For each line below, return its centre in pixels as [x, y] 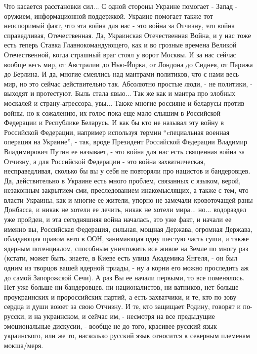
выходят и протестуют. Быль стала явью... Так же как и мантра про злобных [120, 93]
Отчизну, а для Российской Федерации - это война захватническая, [105, 161]
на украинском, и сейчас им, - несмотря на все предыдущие [125, 316]
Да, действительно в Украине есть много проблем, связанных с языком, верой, [122, 180]
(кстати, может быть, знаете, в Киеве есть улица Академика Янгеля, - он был [121, 258]
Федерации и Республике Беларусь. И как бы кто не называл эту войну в [114, 122]
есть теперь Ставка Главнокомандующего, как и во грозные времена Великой [120, 45]
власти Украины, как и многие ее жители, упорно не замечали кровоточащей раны [128, 199]
